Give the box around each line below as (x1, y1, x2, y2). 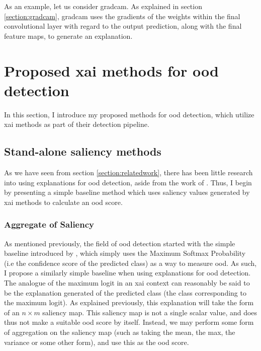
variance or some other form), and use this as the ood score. (4, 336, 189, 347)
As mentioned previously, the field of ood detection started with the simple (4, 238, 235, 248)
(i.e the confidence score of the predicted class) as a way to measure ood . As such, (4, 257, 257, 268)
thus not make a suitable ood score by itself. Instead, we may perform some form (4, 317, 254, 327)
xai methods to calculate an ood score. (4, 196, 123, 207)
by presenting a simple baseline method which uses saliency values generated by (4, 187, 250, 197)
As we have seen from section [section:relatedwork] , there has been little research (4, 167, 253, 178)
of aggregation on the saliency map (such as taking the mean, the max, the (4, 327, 235, 337)
